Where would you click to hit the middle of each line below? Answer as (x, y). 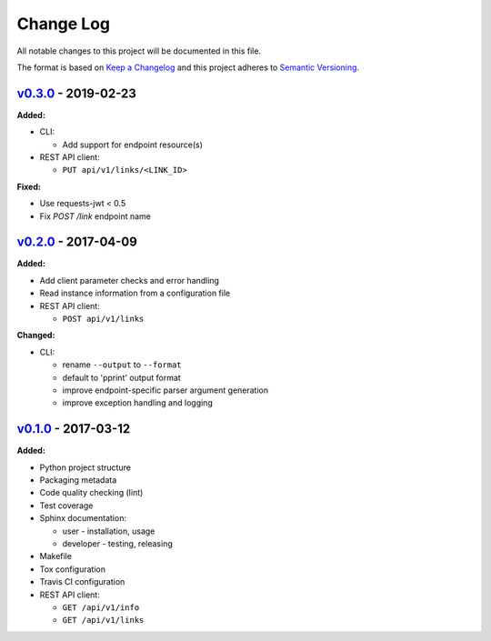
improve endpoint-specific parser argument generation (165, 390)
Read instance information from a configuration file (135, 293)
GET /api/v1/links (103, 620)
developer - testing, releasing (117, 544)
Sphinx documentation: (83, 518)
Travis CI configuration (82, 582)
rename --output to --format (122, 365)
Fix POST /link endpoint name (95, 216)
